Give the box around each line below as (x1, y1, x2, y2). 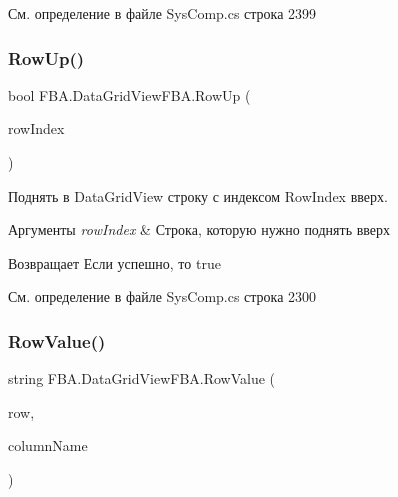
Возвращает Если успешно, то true (8, 252, 221, 273)
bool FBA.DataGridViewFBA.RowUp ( (8, 84, 251, 105)
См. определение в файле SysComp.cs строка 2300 (8, 286, 317, 307)
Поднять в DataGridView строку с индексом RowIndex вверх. (8, 185, 388, 206)
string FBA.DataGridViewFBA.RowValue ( (8, 368, 276, 389)
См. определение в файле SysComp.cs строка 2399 (8, 3, 317, 23)
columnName (8, 435, 88, 456)
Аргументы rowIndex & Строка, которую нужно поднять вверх (8, 219, 391, 240)
